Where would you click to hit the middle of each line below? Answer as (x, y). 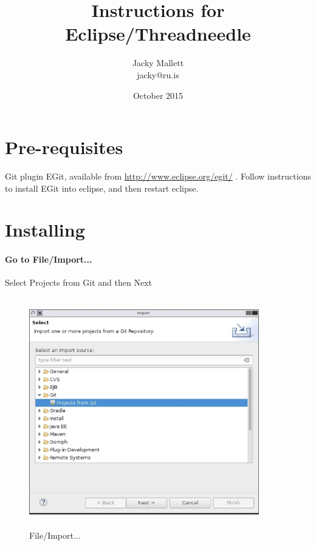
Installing (45, 230)
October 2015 (158, 95)
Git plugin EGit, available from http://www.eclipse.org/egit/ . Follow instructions (158, 176)
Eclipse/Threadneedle (158, 34)
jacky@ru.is (158, 74)
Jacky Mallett (158, 63)
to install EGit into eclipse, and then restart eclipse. (102, 188)
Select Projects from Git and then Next (78, 282)
